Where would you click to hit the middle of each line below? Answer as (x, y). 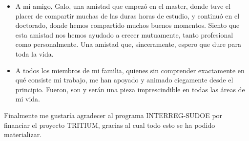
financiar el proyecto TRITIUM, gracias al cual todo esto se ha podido (110, 125)
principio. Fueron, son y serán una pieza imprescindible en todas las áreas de (130, 89)
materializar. (23, 134)
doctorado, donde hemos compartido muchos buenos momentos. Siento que (127, 25)
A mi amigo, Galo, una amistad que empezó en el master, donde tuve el (123, 6)
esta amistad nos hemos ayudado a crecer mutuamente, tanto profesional (124, 34)
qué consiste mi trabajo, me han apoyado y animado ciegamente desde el (124, 80)
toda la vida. (34, 53)
